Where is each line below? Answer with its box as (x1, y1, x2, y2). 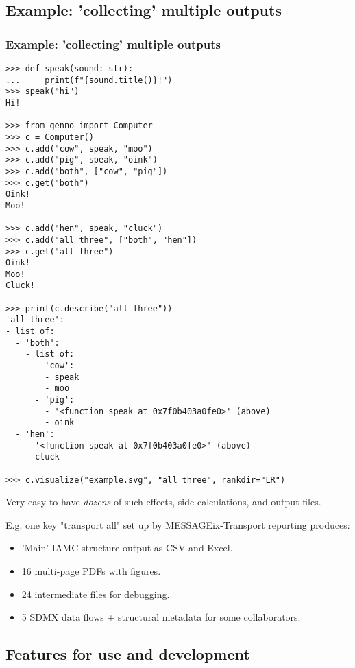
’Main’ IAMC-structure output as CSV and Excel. (21, 540, 233, 555)
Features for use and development (5, 643, 250, 665)
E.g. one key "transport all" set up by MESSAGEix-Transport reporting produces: (5, 517, 350, 532)
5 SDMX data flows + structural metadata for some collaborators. (21, 610, 301, 624)
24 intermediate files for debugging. (21, 586, 170, 601)
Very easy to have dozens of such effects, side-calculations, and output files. (5, 494, 321, 509)
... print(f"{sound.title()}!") (5, 75, 173, 85)
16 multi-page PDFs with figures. (21, 564, 161, 578)
